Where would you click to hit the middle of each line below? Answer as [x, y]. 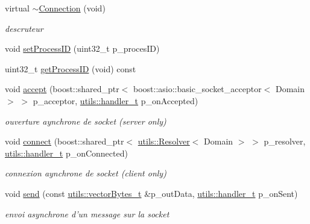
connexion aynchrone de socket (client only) [86, 173]
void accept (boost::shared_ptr [62, 89]
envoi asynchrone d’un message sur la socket [87, 213]
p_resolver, [285, 141]
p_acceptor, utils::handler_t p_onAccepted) [115, 100]
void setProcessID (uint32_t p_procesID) [82, 48]
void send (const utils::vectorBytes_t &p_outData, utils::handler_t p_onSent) [151, 193]
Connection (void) [72, 8]
